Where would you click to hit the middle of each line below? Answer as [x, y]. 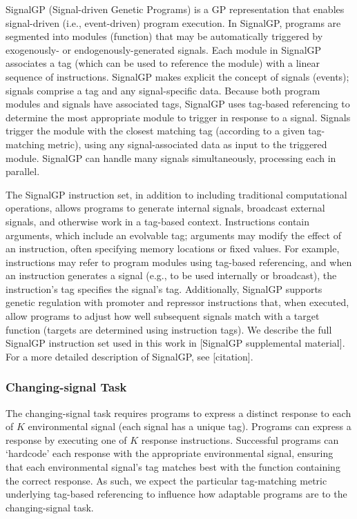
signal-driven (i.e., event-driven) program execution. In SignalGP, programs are [173, 22]
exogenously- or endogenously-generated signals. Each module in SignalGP [164, 49]
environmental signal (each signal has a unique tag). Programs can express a [190, 426]
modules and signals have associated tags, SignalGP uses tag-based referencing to [178, 104]
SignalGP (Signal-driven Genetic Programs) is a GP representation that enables [175, 9]
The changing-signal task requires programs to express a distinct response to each [178, 413]
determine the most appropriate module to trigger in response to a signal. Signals [178, 117]
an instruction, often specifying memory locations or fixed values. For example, [173, 248]
